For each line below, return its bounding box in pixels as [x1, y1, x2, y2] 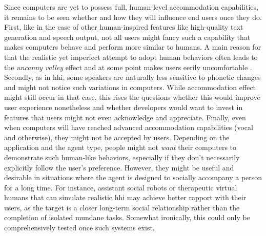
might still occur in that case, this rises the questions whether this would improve [4, 92, 260, 102]
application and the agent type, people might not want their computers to [4, 142, 237, 153]
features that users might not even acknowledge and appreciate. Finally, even [4, 112, 246, 122]
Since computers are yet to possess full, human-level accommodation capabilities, [4, 2, 258, 12]
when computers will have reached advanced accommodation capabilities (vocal [4, 122, 253, 133]
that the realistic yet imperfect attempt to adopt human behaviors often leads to [4, 51, 258, 62]
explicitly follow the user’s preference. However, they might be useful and [4, 162, 234, 173]
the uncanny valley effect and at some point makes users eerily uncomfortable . [4, 61, 252, 72]
